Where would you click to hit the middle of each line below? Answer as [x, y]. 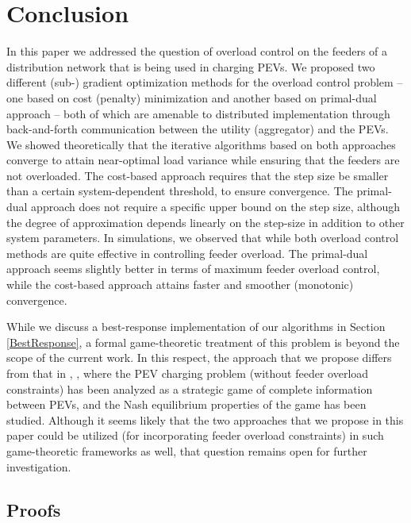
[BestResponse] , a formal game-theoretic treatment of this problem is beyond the [203, 342]
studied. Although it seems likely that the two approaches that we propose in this [205, 419]
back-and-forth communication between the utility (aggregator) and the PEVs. [198, 129]
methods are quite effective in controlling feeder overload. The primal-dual [187, 253]
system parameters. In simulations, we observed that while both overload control [203, 238]
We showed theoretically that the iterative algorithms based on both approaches [201, 144]
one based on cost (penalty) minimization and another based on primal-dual [192, 97]
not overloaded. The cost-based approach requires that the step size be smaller [198, 175]
